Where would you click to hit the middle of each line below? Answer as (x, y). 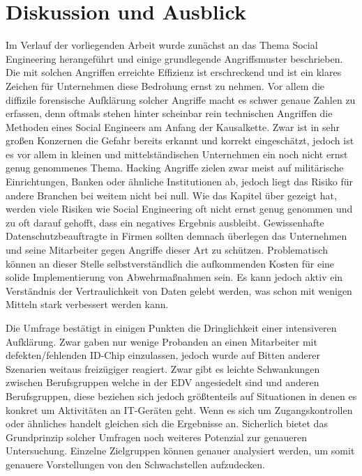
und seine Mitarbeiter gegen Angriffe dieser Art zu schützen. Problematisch (167, 250)
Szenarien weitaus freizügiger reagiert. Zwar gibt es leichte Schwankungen (163, 368)
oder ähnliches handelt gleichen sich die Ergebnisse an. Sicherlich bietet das (167, 423)
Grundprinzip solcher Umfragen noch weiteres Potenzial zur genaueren (157, 437)
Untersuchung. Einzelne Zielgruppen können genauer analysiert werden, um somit (180, 451)
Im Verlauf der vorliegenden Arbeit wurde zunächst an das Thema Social (162, 45)
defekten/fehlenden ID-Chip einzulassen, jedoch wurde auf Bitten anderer (163, 355)
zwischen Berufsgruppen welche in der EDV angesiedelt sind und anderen (163, 382)
